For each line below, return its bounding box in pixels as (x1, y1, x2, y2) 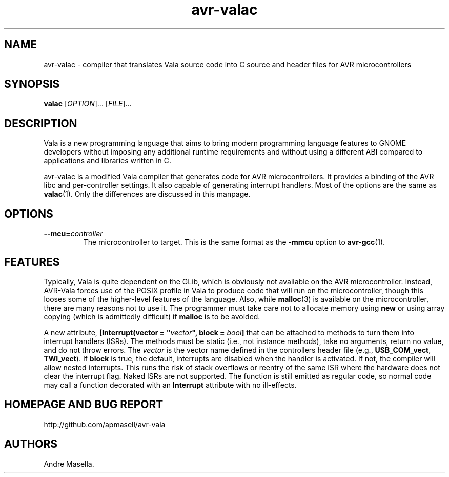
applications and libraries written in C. (44, 156, 172, 165)
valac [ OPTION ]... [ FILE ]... (44, 99, 132, 108)
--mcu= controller (44, 229, 103, 238)
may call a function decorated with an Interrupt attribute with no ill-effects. (44, 380, 297, 389)
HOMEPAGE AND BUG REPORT (4, 398, 164, 411)
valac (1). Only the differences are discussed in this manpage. (44, 189, 251, 199)
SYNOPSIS (4, 78, 60, 91)
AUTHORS (4, 437, 58, 451)
